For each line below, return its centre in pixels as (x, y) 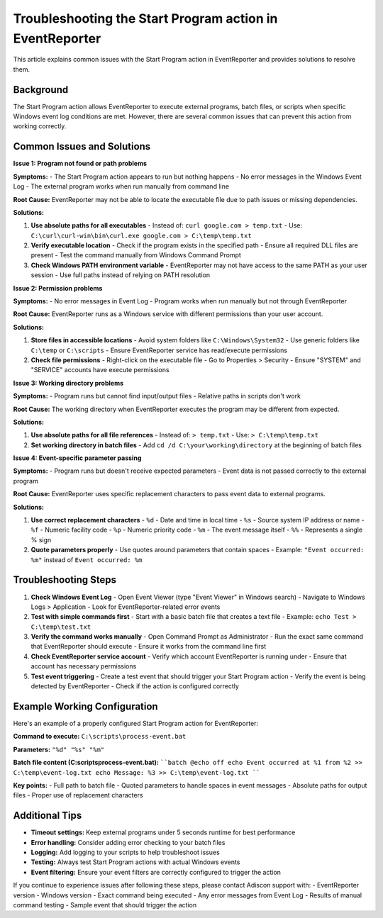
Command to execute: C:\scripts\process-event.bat (100, 737)
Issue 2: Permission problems (58, 288)
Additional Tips (48, 816)
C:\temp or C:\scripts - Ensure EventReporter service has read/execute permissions (159, 350)
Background (41, 90)
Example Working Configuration (86, 706)
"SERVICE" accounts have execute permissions (100, 370)
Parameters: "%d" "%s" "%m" (59, 749)
